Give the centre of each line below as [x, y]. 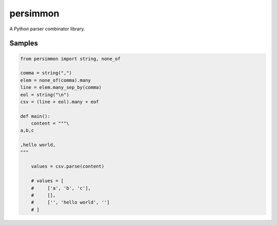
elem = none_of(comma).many [55, 80]
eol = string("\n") [45, 95]
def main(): [35, 116]
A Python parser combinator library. [47, 29]
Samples [24, 43]
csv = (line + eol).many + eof [60, 102]
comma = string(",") [46, 73]
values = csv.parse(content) [68, 166]
